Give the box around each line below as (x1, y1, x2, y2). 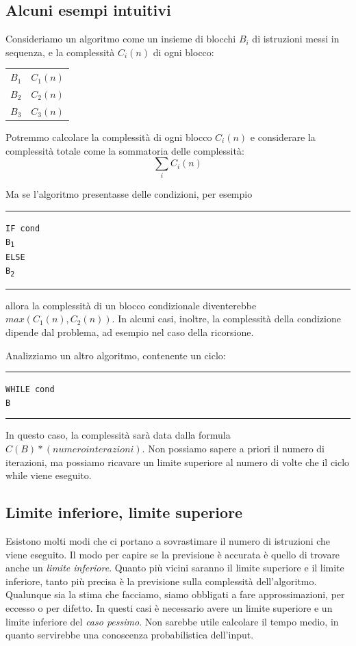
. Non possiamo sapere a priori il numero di (142, 441, 325, 455)
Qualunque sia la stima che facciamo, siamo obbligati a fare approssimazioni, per (5, 587, 345, 602)
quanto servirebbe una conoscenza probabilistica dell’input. (5, 628, 254, 642)
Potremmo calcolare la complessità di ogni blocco (5, 129, 212, 144)
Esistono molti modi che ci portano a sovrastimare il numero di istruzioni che (5, 533, 331, 547)
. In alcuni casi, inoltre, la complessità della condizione (112, 311, 341, 326)
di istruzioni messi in (252, 31, 340, 46)
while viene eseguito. (5, 468, 92, 482)
